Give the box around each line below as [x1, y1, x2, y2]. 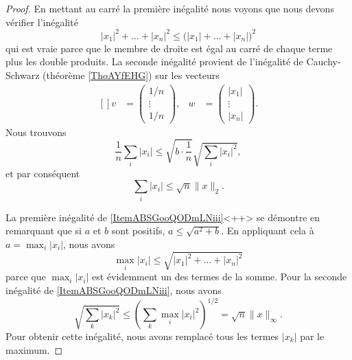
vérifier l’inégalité [5, 14, 78, 29]
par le [300, 329, 325, 344]
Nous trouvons [5, 124, 67, 139]
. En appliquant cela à [221, 223, 314, 238]
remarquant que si [5, 223, 82, 238]
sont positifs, [111, 223, 165, 238]
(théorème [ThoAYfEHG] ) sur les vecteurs [43, 67, 220, 82]
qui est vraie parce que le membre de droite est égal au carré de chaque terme [5, 41, 333, 55]
